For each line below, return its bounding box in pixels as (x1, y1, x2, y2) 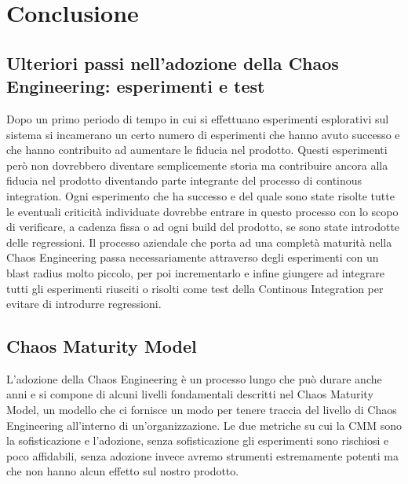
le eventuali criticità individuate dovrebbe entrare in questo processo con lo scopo (6, 203, 399, 219)
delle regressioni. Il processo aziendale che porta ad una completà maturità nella (6, 233, 392, 250)
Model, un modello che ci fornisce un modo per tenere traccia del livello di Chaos (6, 401, 397, 418)
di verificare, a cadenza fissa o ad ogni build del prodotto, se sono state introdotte (6, 218, 400, 235)
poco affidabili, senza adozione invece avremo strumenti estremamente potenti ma (6, 447, 399, 464)
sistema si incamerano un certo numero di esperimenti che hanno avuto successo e (6, 126, 400, 142)
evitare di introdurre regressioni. (6, 295, 162, 312)
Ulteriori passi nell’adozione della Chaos (6, 50, 339, 75)
